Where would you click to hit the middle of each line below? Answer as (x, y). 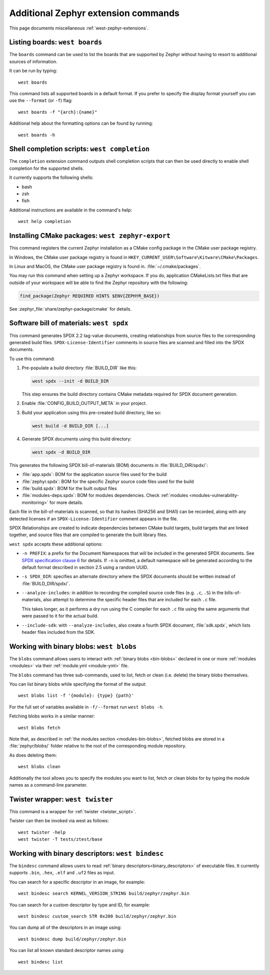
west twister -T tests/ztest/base (60, 839)
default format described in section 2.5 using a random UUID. (85, 567)
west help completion (44, 221)
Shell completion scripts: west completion (79, 149)
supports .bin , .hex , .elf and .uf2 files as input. (62, 873)
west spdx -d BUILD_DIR (61, 452)
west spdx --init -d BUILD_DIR (71, 381)
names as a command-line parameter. (48, 785)
